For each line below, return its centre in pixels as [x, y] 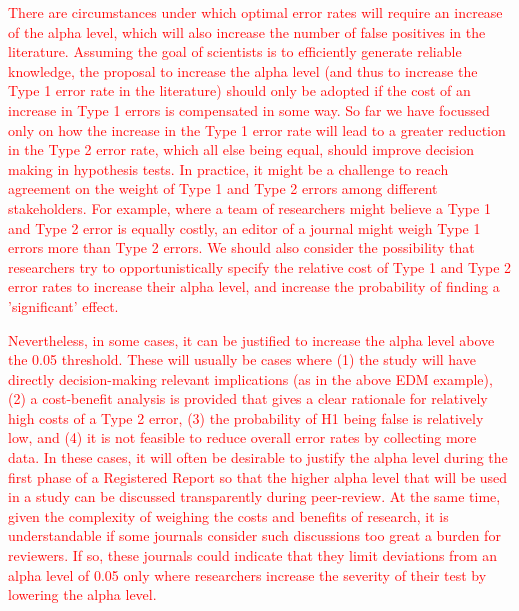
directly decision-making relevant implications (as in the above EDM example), [250, 378]
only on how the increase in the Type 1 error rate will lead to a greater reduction [257, 129]
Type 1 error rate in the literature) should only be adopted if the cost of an [239, 90]
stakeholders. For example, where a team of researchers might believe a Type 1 [249, 207]
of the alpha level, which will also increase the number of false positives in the [247, 31]
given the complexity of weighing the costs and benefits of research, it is [228, 515]
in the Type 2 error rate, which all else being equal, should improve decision [241, 149]
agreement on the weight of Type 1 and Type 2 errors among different [223, 188]
